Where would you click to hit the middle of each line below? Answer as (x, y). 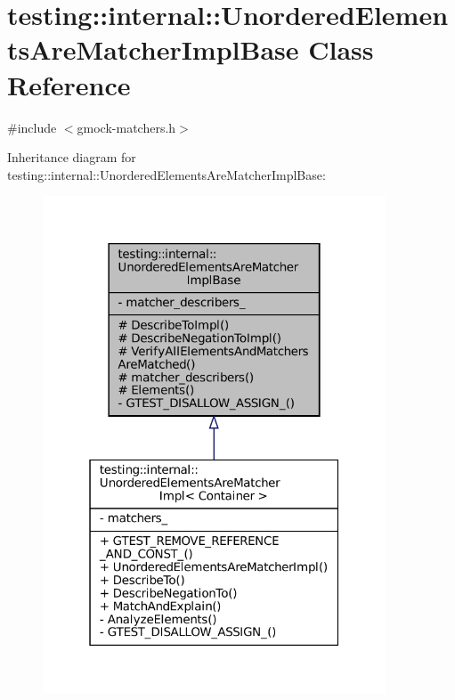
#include (32, 127)
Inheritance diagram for (72, 157)
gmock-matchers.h (126, 127)
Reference (69, 84)
